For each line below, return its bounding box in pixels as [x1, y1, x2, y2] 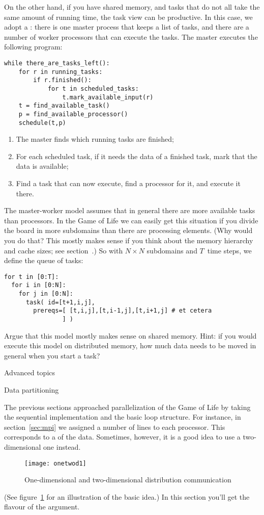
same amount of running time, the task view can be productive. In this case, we [4, 11, 253, 22]
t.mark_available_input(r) [62, 93, 154, 101]
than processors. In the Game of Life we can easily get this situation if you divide [4, 215, 258, 225]
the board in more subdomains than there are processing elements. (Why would [4, 225, 253, 236]
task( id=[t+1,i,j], [25, 298, 95, 306]
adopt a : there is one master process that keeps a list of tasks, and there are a [4, 21, 249, 32]
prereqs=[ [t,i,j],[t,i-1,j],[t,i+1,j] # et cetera [33, 307, 212, 315]
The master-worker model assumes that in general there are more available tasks [4, 205, 255, 216]
